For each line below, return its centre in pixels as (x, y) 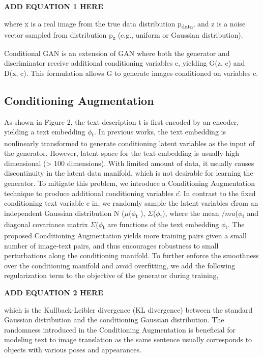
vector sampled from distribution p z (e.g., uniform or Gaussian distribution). (124, 35)
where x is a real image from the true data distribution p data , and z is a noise (125, 24)
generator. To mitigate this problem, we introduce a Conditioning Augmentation (129, 183)
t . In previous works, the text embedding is (159, 132)
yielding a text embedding (45, 132)
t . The (235, 225)
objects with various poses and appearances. (73, 349)
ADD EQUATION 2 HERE (54, 292)
